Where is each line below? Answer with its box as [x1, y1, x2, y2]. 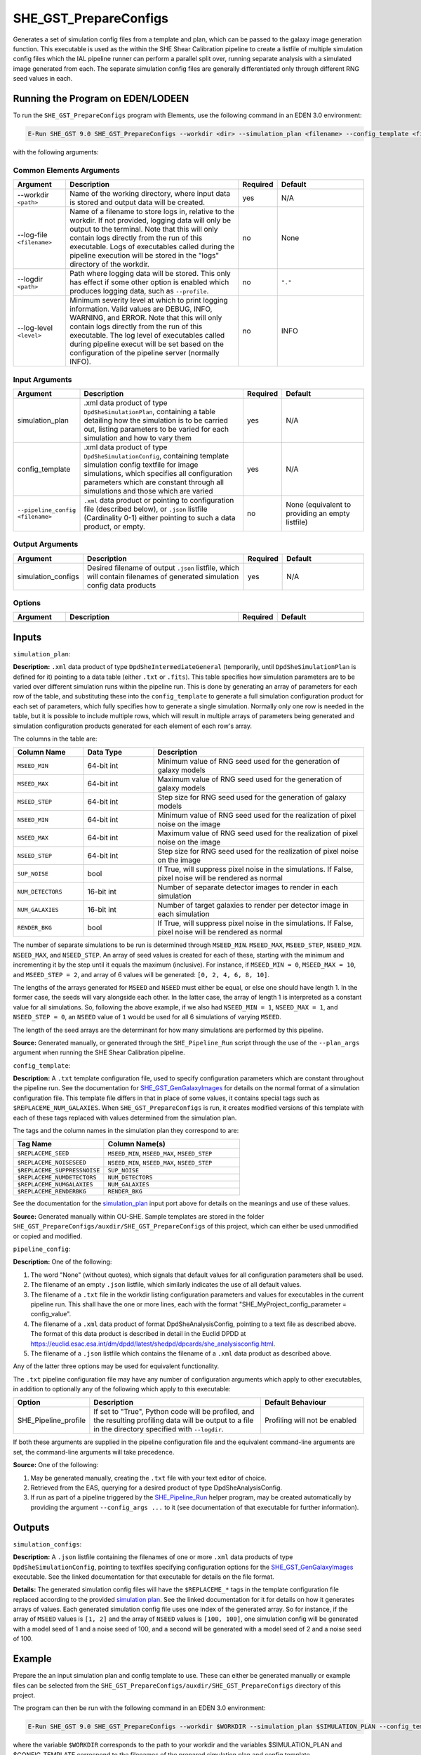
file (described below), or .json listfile [83, 504, 208, 514]
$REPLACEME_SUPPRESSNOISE [17, 1167, 100, 1174]
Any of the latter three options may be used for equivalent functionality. [13, 1362, 220, 1370]
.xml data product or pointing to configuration [83, 495, 234, 505]
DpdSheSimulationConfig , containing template [83, 451, 229, 461]
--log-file [17, 230, 48, 239]
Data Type [87, 748, 123, 757]
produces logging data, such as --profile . [69, 286, 209, 296]
